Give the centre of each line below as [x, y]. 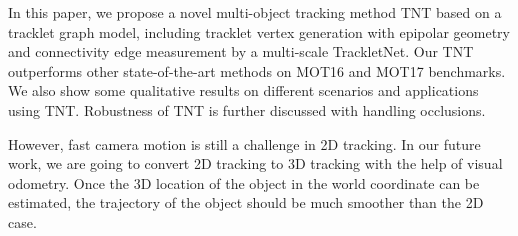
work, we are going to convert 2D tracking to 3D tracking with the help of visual [255, 163]
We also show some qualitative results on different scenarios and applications [243, 90]
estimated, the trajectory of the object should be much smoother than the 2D [246, 202]
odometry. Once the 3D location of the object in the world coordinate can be [244, 182]
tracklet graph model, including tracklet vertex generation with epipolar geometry [259, 31]
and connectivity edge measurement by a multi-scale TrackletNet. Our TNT [241, 51]
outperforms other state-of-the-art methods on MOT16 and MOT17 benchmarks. [257, 70]
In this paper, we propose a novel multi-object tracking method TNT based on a [255, 12]
